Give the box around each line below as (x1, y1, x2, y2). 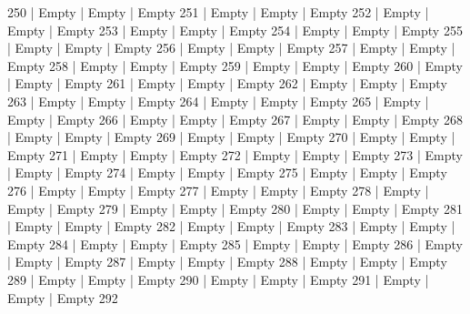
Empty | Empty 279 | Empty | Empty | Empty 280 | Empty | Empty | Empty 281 (7, 198, 463, 218)
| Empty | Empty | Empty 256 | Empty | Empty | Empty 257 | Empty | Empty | (7, 38, 455, 57)
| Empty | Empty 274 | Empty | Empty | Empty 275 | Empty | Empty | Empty (7, 163, 447, 182)
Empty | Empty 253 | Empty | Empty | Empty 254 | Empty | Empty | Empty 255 (7, 20, 463, 39)
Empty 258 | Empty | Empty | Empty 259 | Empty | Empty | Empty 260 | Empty (7, 56, 463, 75)
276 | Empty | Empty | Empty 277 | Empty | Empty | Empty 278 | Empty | (7, 180, 429, 199)
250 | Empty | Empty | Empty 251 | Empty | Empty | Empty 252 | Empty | (7, 3, 429, 21)
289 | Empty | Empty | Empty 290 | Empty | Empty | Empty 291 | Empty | (7, 269, 429, 289)
